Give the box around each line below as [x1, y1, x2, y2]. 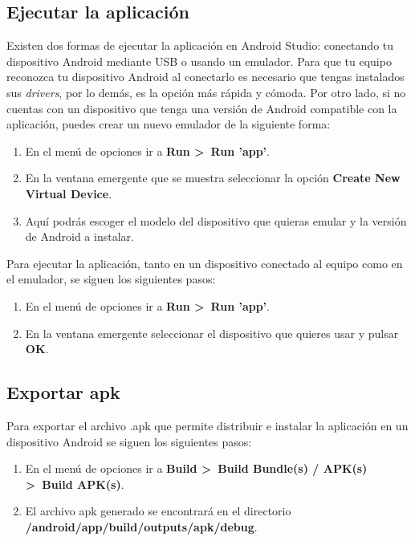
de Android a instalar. [25, 228, 134, 245]
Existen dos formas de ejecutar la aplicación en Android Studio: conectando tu [6, 37, 394, 54]
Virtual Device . [25, 185, 112, 201]
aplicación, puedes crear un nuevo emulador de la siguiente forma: [6, 116, 331, 132]
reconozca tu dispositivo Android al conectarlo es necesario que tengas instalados [6, 68, 405, 85]
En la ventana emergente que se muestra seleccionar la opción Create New [25, 169, 401, 186]
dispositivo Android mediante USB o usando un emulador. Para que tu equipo [6, 52, 392, 69]
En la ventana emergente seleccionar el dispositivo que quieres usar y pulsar [25, 324, 399, 341]
